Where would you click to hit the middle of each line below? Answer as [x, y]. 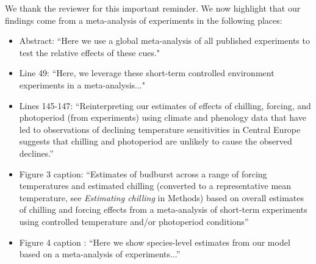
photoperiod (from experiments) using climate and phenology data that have [163, 117]
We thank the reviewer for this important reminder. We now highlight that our [153, 8]
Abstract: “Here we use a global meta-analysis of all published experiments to [164, 41]
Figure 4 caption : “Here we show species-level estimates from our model [155, 242]
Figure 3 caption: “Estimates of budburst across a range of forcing [143, 173]
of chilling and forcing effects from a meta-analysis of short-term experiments [163, 209]
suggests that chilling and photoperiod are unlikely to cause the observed [156, 141]
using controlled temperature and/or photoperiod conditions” [134, 221]
